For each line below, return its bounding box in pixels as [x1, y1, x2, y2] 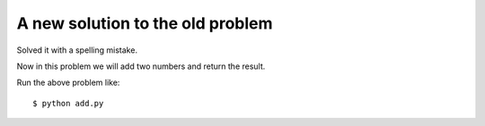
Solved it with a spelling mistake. [16, 45, 138, 55]
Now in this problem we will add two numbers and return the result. [16, 61, 266, 71]
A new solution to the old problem [16, 13, 273, 33]
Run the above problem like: [16, 77, 120, 88]
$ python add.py [32, 98, 104, 108]
